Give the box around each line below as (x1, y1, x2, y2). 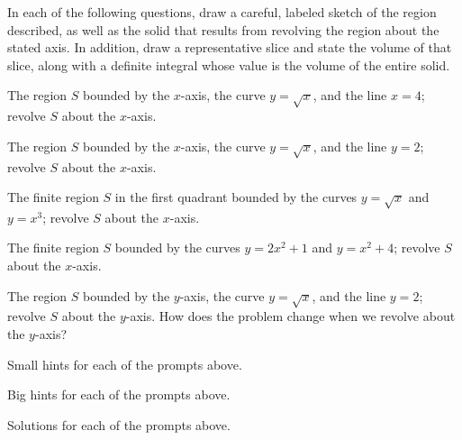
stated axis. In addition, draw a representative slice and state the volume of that (7, 38, 452, 57)
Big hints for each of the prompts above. (7, 385, 231, 404)
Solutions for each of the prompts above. (7, 415, 231, 434)
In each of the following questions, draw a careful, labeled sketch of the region (7, 3, 437, 21)
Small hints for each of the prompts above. (7, 354, 242, 373)
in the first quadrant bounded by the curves (114, 188, 358, 206)
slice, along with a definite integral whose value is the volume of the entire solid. (7, 55, 450, 74)
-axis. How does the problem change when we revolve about (125, 307, 456, 325)
